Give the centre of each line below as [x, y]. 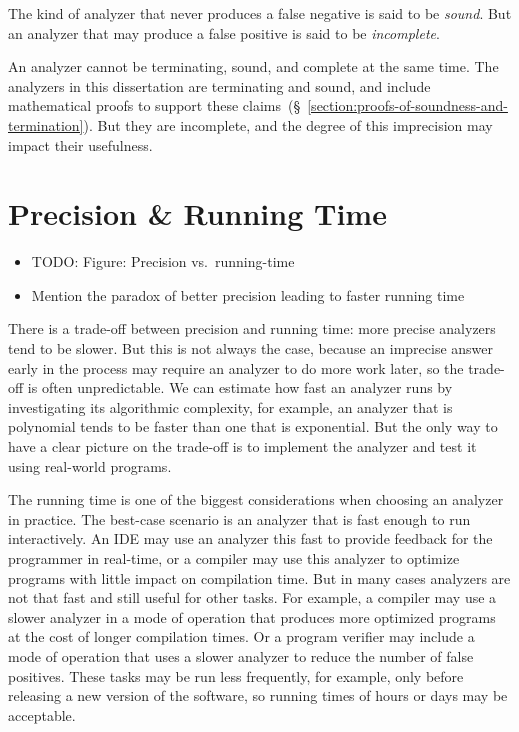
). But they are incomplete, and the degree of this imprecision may [288, 124]
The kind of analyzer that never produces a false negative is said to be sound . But [260, 13]
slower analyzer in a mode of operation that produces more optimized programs [252, 616]
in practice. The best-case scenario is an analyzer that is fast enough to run [239, 518]
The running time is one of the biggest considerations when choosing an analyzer [256, 499]
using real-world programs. [90, 465]
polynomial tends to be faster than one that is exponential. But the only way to [253, 426]
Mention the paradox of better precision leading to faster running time [248, 294]
